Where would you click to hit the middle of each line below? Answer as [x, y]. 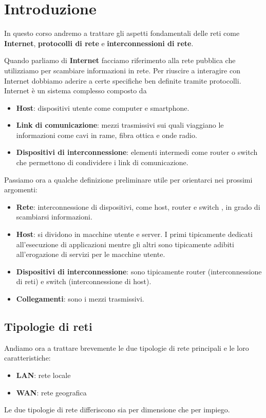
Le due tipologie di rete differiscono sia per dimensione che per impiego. [117, 410]
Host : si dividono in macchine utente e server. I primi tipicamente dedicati [134, 234]
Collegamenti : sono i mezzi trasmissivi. [80, 298]
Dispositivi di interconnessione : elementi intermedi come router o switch [137, 152]
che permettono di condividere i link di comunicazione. [102, 162]
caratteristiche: [27, 358]
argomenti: [21, 190]
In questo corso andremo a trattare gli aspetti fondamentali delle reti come [122, 33]
